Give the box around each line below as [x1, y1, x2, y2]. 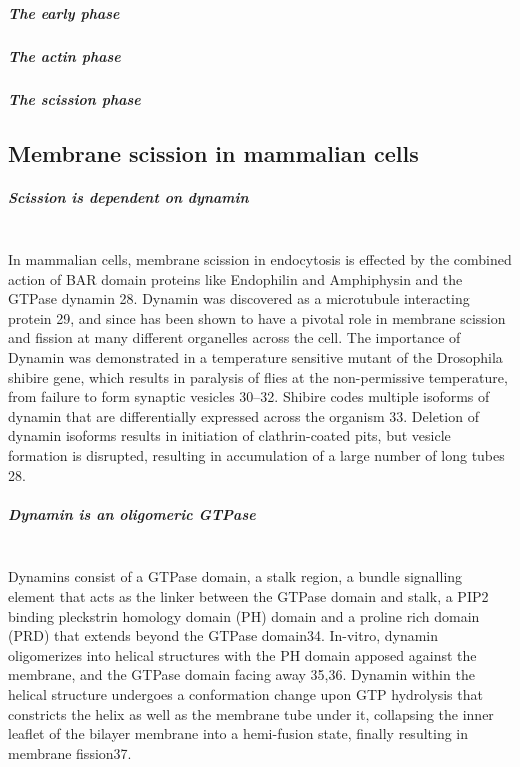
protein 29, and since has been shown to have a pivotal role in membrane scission [8, 307, 506, 328]
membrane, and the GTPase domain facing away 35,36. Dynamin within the [8, 664, 475, 685]
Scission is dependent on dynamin [8, 186, 249, 207]
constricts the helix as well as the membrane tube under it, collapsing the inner [8, 703, 494, 724]
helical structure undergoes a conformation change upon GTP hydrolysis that [8, 683, 483, 704]
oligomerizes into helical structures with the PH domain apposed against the [8, 644, 477, 665]
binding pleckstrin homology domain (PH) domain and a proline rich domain [8, 605, 480, 626]
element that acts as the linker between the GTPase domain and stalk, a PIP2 [8, 585, 489, 606]
